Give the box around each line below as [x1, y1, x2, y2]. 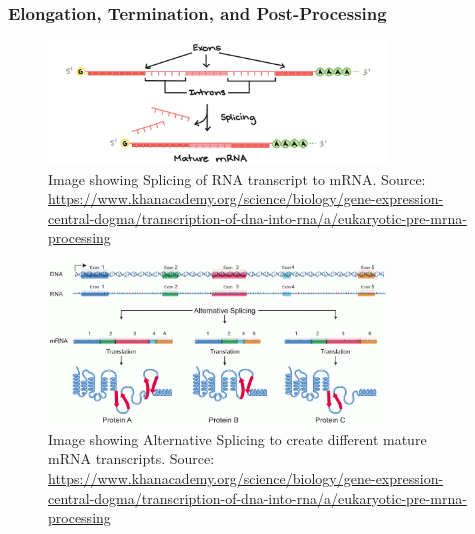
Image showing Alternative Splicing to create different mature [48, 428, 427, 449]
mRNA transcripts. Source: [48, 448, 215, 469]
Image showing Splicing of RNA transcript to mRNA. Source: [48, 168, 426, 189]
